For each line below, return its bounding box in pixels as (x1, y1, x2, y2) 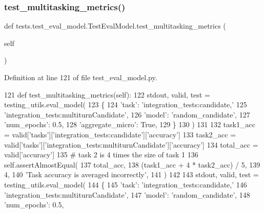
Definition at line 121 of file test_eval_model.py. (4, 72, 157, 82)
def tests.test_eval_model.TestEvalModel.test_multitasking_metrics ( (4, 20, 226, 31)
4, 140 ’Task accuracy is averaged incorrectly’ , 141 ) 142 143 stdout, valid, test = (4, 169, 259, 180)
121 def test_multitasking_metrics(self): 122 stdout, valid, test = (4, 89, 210, 100)
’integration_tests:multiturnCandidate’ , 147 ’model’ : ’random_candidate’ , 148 (4, 189, 250, 200)
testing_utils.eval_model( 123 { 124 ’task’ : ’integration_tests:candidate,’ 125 (4, 99, 247, 110)
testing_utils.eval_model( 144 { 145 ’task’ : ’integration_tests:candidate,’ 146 (4, 179, 247, 190)
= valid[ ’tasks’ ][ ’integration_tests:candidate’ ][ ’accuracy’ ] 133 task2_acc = (4, 129, 236, 139)
